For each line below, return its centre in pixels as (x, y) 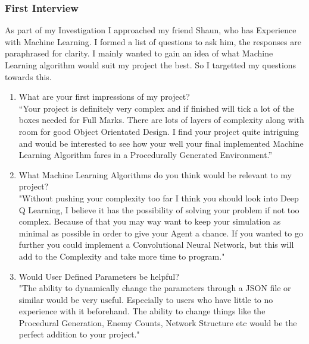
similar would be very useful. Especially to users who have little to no (146, 299)
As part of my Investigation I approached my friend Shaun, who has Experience (151, 30)
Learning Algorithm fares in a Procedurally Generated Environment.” (146, 155)
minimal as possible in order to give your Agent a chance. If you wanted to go (161, 233)
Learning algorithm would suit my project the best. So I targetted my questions (151, 65)
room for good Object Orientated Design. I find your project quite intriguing (159, 131)
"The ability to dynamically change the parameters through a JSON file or (155, 288)
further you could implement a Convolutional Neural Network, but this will (156, 244)
